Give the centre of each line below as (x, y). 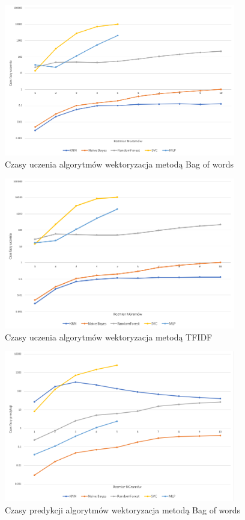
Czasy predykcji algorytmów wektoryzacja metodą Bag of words (123, 509)
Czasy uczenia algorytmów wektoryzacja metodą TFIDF (109, 337)
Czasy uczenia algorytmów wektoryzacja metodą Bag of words (119, 164)
